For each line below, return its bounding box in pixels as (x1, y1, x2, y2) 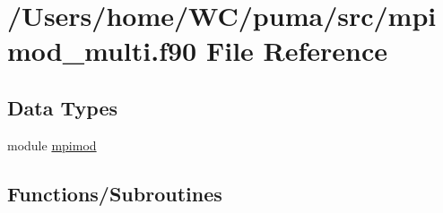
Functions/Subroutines (7, 179, 222, 207)
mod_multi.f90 (7, 32, 197, 69)
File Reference (205, 32, 388, 69)
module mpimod (7, 135, 97, 154)
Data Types (7, 93, 117, 121)
